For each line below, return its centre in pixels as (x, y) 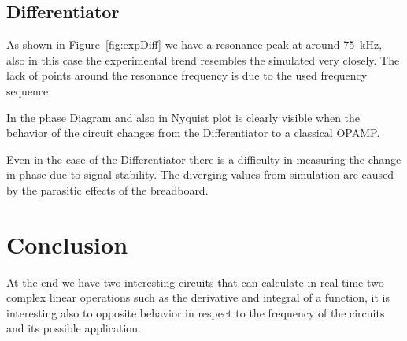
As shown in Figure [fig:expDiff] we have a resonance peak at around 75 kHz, (194, 44)
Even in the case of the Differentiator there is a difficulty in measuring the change (204, 159)
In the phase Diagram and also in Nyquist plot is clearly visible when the (183, 117)
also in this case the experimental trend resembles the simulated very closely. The (203, 59)
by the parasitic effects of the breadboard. (107, 189)
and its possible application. (74, 328)
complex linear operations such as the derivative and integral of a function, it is (198, 297)
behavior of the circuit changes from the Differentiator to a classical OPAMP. (193, 133)
